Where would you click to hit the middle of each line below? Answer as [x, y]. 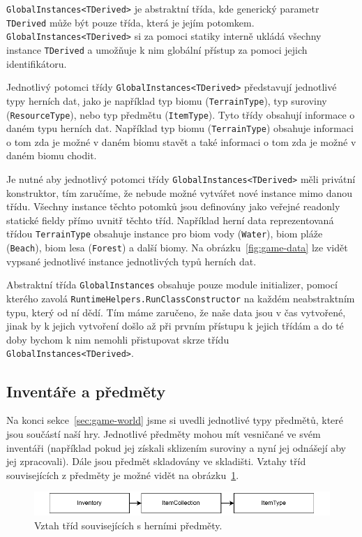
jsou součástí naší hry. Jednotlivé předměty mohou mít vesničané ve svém [164, 433]
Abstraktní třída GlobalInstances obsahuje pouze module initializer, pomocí [172, 285]
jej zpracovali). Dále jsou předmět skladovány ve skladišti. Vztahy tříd [156, 461]
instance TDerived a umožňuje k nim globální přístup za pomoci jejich [157, 49]
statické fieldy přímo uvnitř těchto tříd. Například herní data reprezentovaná [170, 220]
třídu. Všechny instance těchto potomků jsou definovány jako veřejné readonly [173, 206]
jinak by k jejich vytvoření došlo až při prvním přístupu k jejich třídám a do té [175, 326]
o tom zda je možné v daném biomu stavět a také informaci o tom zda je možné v [181, 141]
